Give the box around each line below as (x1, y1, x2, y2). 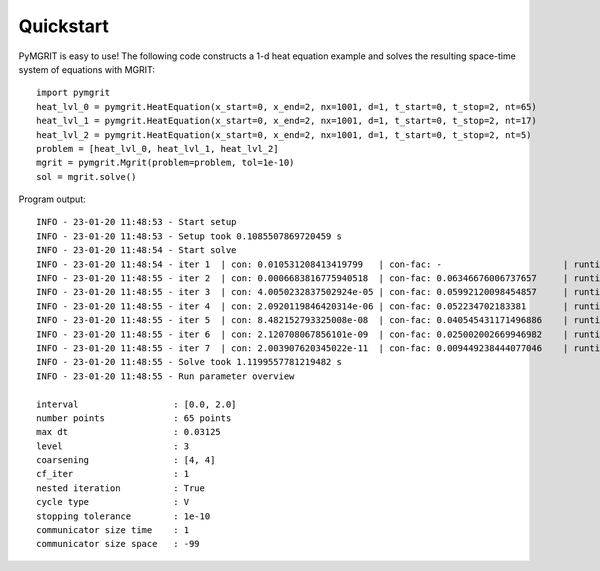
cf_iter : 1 (36, 468, 190, 480)
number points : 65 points (36, 412, 232, 424)
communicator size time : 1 (36, 525, 190, 536)
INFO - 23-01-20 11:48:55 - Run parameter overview (36, 370, 295, 382)
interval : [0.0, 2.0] (36, 398, 237, 410)
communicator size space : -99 (36, 538, 200, 550)
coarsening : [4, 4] (36, 455, 216, 466)
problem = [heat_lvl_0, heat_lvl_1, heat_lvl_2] (36, 143, 279, 154)
